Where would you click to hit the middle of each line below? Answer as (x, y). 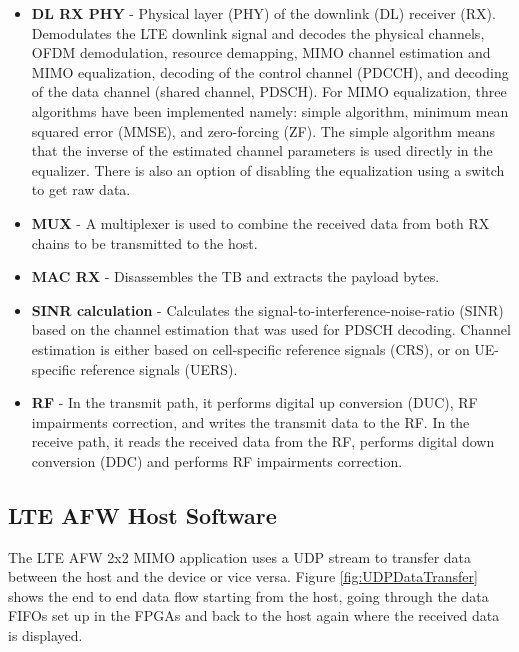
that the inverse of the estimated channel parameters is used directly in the (262, 150)
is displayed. (45, 635)
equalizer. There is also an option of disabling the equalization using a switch (268, 169)
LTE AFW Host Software (142, 514)
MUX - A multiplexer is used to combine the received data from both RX (260, 222)
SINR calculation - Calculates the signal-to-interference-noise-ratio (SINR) (267, 309)
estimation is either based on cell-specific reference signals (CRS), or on (250, 348)
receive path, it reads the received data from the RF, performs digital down (263, 441)
